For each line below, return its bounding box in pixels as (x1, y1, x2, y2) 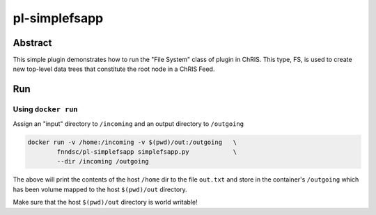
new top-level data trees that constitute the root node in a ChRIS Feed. (13, 65, 215, 73)
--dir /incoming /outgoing (56, 157, 149, 166)
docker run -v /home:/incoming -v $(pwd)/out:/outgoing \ (27, 138, 237, 146)
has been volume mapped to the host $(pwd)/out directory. (13, 185, 187, 193)
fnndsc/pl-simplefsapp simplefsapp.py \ (56, 148, 237, 156)
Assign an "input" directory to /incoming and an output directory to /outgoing (13, 119, 244, 128)
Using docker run (13, 104, 78, 114)
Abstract (13, 37, 52, 49)
